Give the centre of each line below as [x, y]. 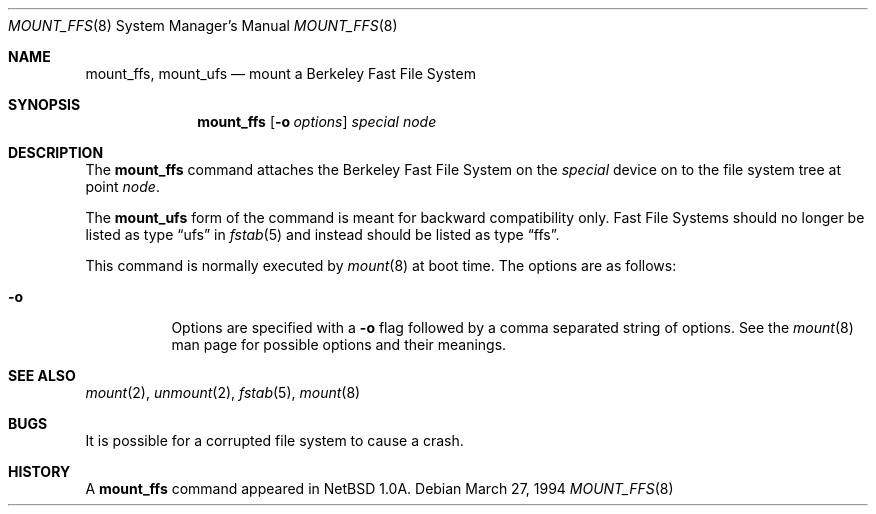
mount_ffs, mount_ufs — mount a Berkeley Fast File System [280, 73]
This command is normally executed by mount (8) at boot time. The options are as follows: [381, 265]
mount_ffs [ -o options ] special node [317, 121]
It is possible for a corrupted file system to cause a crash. [274, 440]
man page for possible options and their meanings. [339, 344]
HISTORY [39, 471]
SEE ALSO [42, 375]
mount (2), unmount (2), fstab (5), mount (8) [223, 392]
